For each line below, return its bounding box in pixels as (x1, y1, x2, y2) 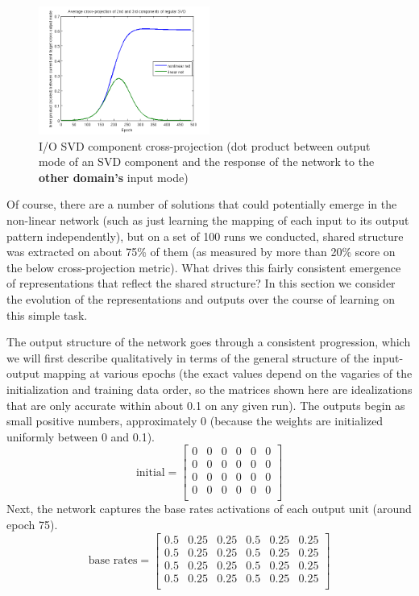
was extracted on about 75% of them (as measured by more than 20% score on (6, 243, 396, 260)
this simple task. (6, 306, 88, 323)
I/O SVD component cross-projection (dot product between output (39, 137, 371, 154)
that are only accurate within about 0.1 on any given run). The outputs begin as (6, 396, 405, 413)
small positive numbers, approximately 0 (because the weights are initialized (6, 412, 384, 429)
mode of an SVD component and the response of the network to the (39, 153, 375, 170)
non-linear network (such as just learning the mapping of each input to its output (6, 211, 409, 228)
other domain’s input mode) (39, 168, 189, 185)
